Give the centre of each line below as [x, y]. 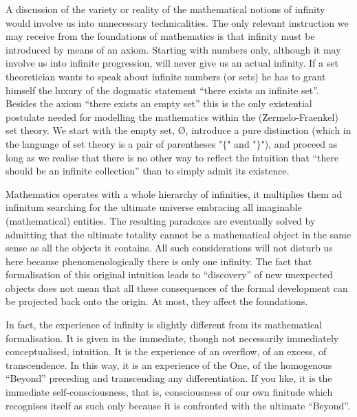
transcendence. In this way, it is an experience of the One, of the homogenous [169, 364]
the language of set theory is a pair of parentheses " [114, 143]
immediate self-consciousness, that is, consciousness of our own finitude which [169, 392]
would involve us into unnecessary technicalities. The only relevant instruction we [177, 22]
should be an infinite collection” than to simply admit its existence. [148, 171]
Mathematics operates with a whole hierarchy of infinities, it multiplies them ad [174, 193]
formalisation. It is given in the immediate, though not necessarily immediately [172, 338]
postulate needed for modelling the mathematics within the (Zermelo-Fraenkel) [172, 116]
